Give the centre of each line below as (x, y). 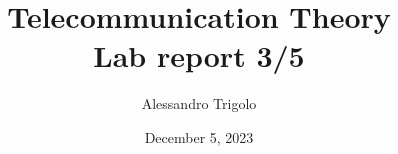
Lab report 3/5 (199, 55)
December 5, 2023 (199, 136)
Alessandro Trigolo (199, 103)
